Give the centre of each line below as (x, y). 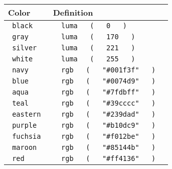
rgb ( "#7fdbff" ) (109, 92)
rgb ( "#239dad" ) (109, 114)
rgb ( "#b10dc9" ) (109, 125)
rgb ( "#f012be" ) (109, 136)
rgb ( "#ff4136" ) (109, 158)
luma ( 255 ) (98, 59)
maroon (25, 147)
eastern (27, 114)
